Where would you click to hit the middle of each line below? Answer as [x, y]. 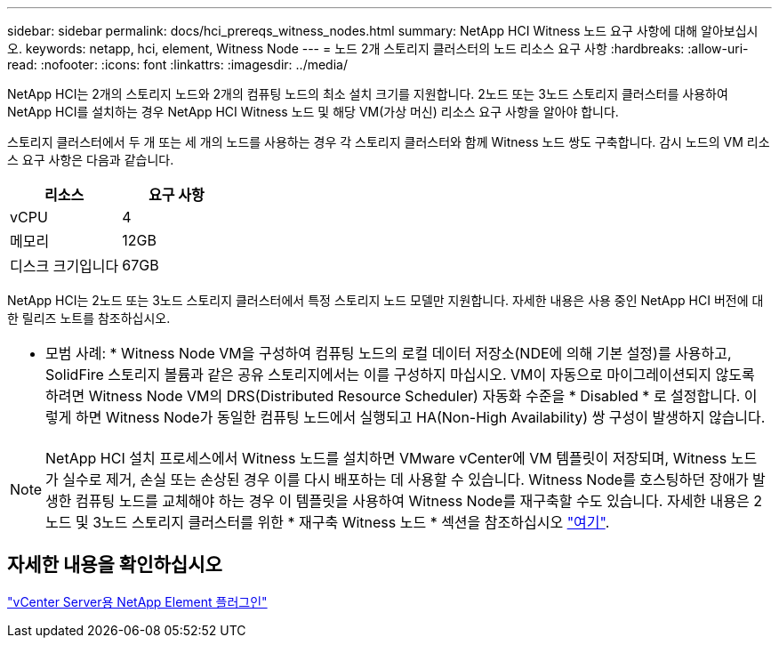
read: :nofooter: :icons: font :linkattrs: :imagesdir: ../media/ [177, 64]
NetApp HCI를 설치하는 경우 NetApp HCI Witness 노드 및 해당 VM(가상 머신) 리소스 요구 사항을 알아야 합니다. [313, 112]
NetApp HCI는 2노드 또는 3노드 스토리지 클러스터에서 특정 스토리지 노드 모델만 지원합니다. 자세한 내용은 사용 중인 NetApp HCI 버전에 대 [385, 300]
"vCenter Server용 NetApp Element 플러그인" [137, 601]
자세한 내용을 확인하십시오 [115, 565]
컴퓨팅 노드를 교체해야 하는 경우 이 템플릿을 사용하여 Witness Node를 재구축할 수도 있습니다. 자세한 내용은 [413, 501]
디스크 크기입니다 [64, 266]
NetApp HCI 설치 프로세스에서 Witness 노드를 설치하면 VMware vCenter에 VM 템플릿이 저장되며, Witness [386, 458]
